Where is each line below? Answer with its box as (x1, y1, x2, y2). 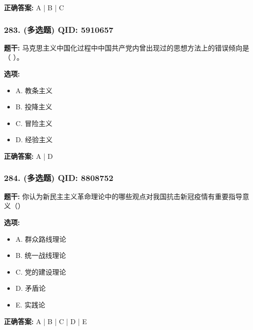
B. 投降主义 (15, 102, 53, 112)
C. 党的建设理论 (15, 266, 66, 277)
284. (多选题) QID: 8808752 (4, 172, 113, 184)
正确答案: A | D (4, 151, 53, 161)
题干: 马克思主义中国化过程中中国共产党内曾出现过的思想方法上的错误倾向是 (4, 42, 250, 52)
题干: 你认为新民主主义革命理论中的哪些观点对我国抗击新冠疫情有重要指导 (4, 191, 243, 201)
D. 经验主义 (15, 134, 53, 145)
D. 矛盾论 (15, 283, 46, 293)
